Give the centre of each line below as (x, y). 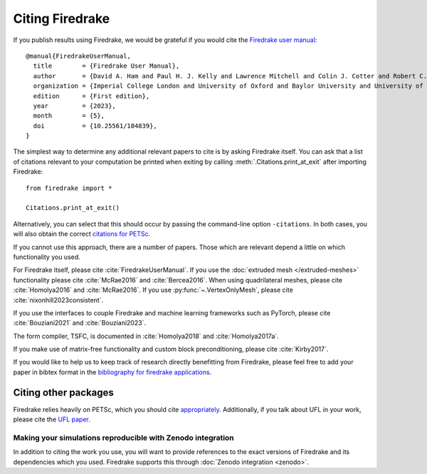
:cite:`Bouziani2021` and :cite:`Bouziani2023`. (79, 323)
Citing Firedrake (62, 19)
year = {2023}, (75, 106)
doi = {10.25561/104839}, (95, 126)
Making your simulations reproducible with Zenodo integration (123, 438)
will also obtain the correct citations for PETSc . (82, 234)
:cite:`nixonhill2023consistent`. (58, 300)
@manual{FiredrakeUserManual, (79, 56)
